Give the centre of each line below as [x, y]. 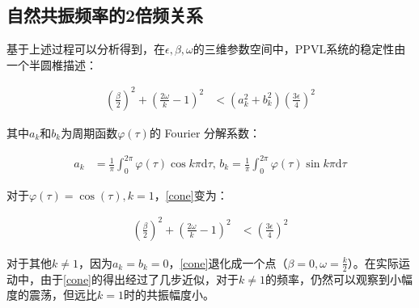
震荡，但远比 [63, 295]
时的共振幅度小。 [169, 295]
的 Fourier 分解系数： [205, 132]
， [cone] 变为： [191, 194]
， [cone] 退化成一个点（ [228, 262]
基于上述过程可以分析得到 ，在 [86, 49]
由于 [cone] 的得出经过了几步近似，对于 [139, 278]
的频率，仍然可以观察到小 [333, 278]
